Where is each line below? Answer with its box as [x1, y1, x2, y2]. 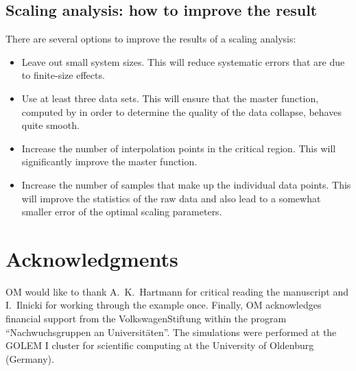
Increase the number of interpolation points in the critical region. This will [21, 141, 336, 155]
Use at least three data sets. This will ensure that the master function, [21, 91, 319, 105]
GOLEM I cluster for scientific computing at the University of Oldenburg [5, 338, 314, 352]
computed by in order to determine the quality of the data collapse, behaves [21, 104, 342, 119]
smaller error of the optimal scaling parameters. [21, 204, 222, 219]
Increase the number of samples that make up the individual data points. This [21, 177, 351, 191]
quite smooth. [21, 118, 80, 132]
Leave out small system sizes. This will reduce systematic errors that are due [21, 54, 345, 69]
